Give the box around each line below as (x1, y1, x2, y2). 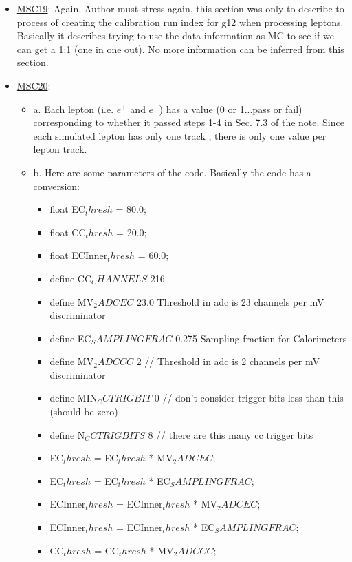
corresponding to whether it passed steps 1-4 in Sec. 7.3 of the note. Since (33, 115, 344, 129)
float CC (49, 225, 86, 239)
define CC (49, 271, 92, 285)
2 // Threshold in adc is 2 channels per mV (136, 354, 320, 368)
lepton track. (33, 142, 87, 156)
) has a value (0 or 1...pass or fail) (159, 101, 302, 116)
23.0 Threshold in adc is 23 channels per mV (137, 294, 324, 309)
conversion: (33, 178, 80, 193)
